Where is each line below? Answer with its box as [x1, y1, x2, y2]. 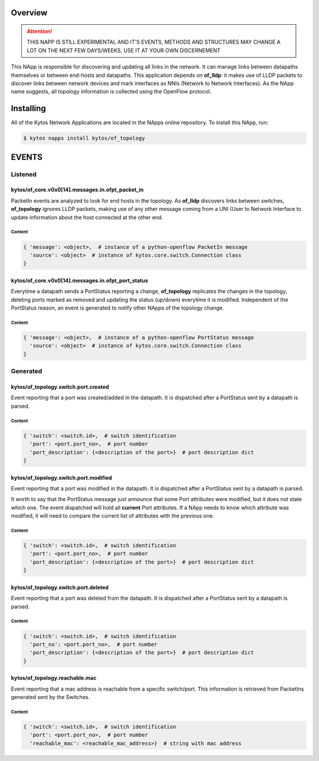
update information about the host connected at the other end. [11, 213, 164, 221]
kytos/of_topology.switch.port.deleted [11, 584, 109, 591]
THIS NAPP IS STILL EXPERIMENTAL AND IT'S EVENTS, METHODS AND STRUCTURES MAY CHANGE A [27, 38, 281, 45]
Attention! [27, 28, 53, 35]
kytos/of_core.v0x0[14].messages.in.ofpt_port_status [11, 277, 148, 284]
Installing [11, 103, 47, 113]
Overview [11, 8, 48, 18]
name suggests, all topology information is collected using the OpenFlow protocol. [11, 88, 211, 95]
